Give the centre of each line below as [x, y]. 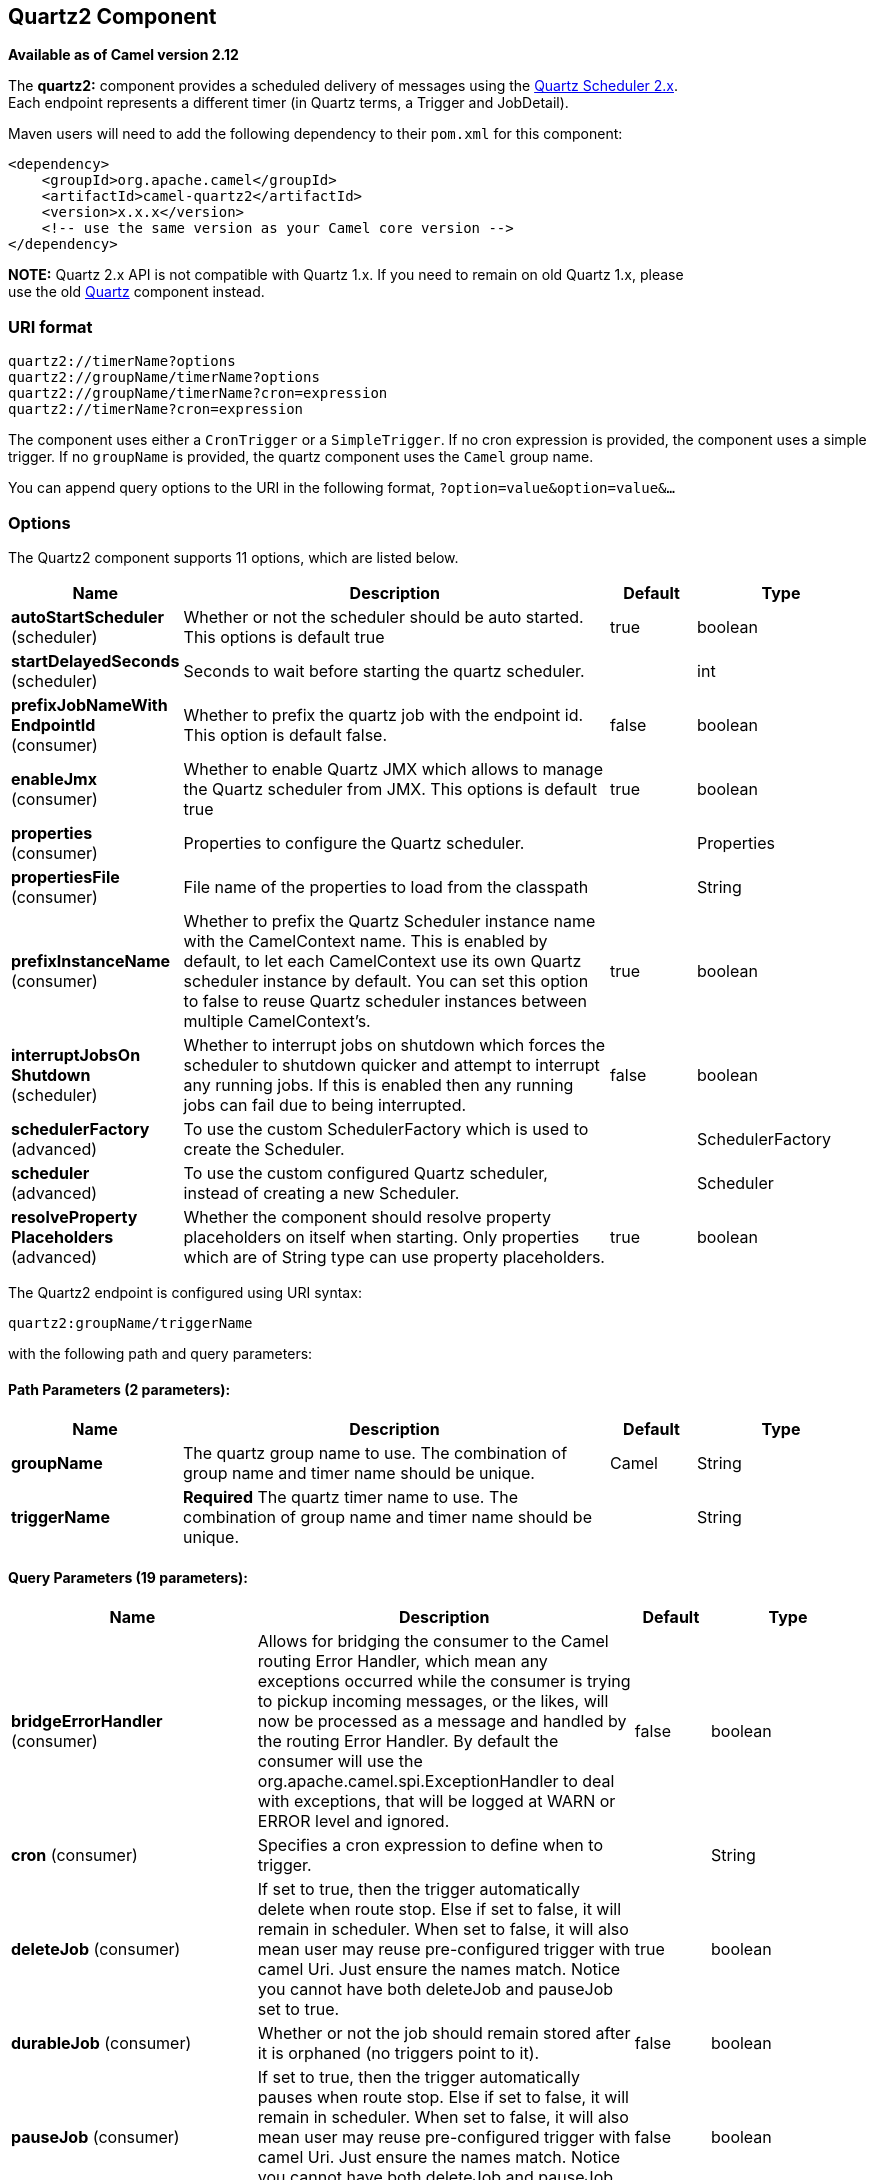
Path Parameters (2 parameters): [119, 1389]
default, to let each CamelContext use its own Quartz [382, 960]
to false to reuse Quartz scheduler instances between [385, 1000]
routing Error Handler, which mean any [402, 1661]
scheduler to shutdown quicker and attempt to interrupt [391, 1064]
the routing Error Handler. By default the [408, 1741]
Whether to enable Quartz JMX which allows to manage [393, 768]
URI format [50, 326]
